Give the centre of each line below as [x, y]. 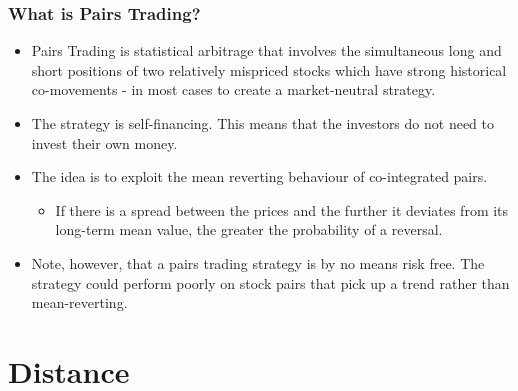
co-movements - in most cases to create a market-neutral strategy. [233, 89]
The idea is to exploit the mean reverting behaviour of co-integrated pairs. [259, 176]
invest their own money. [104, 142]
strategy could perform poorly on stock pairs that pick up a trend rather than [270, 282]
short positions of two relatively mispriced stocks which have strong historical [269, 69]
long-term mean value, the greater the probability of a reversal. [249, 229]
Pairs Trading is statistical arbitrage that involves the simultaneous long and [266, 50]
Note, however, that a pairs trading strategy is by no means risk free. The [258, 262]
